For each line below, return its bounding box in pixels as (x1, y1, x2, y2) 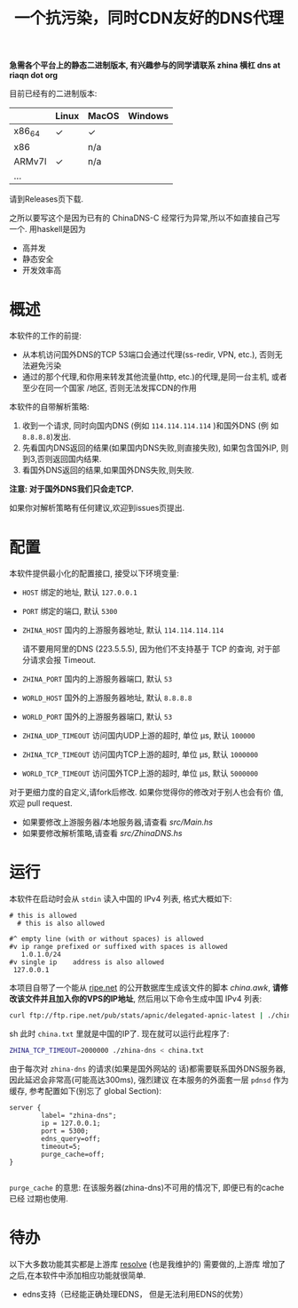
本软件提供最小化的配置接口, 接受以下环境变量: (9, 568, 180, 578)
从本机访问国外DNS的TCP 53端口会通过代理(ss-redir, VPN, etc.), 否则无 (21, 349, 283, 360)
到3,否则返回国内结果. (21, 454, 102, 465)
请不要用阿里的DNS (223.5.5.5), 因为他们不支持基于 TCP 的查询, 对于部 (21, 643, 281, 654)
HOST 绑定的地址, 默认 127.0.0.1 (21, 587, 137, 598)
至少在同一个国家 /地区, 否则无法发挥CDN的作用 (21, 383, 197, 394)
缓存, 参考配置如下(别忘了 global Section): (9, 1085, 162, 1096)
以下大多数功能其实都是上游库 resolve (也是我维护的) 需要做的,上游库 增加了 (9, 1258, 286, 1269)
